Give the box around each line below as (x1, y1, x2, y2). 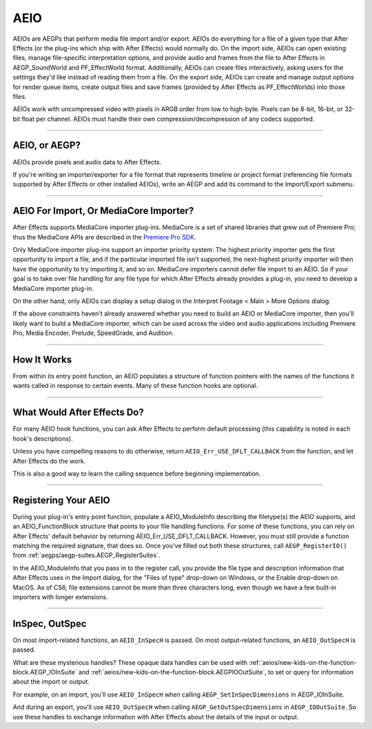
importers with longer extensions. (12, 592, 108, 601)
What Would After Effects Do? (12, 407, 144, 418)
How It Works (12, 353, 72, 365)
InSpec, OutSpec (12, 618, 87, 630)
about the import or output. (12, 677, 90, 686)
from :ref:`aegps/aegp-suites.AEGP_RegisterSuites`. (12, 551, 161, 559)
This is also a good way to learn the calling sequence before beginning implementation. (12, 469, 261, 478)
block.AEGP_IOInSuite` (12, 668, 77, 677)
